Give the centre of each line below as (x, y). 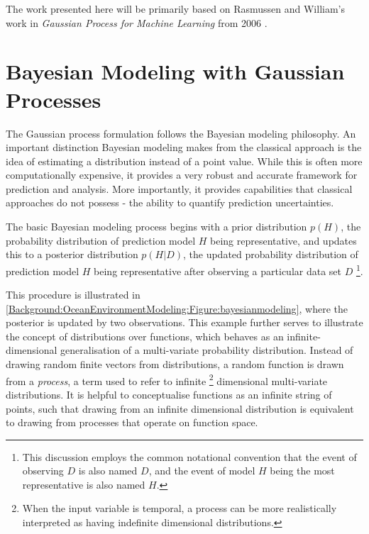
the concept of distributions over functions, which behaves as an (145, 336)
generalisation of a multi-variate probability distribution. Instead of (207, 350)
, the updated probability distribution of (270, 254)
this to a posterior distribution (72, 254)
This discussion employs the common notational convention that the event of (189, 456)
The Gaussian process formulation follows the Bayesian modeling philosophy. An (181, 133)
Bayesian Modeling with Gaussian (175, 71)
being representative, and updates (283, 240)
